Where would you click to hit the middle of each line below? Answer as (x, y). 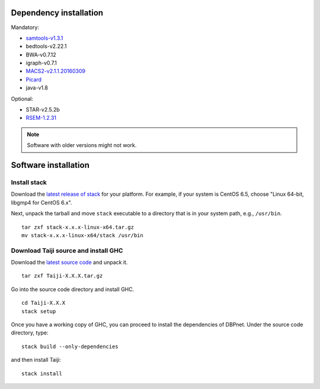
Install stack (29, 182)
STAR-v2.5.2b (43, 110)
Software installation (50, 165)
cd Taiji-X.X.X (44, 303)
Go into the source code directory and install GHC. (73, 289)
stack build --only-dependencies (70, 346)
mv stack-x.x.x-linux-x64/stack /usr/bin (82, 235)
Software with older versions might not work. (82, 145)
